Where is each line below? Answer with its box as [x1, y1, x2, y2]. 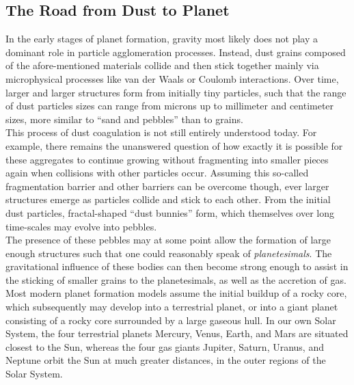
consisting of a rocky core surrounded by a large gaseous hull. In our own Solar [5, 313, 336, 327]
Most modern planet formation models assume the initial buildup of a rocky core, [5, 286, 347, 300]
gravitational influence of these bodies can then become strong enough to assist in [5, 259, 349, 274]
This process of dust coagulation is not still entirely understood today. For [5, 125, 317, 140]
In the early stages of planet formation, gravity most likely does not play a [5, 31, 318, 46]
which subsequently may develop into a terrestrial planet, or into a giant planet [5, 300, 338, 314]
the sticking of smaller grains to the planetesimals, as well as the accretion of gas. [5, 272, 346, 287]
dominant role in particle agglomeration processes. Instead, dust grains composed [5, 44, 346, 59]
